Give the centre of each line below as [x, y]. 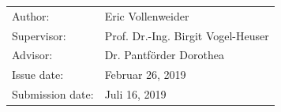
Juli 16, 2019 [135, 94]
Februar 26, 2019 [145, 75]
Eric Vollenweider [147, 15]
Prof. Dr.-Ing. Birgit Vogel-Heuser [187, 35]
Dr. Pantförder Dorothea [164, 55]
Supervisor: [39, 35]
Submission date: [53, 94]
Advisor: [32, 55]
